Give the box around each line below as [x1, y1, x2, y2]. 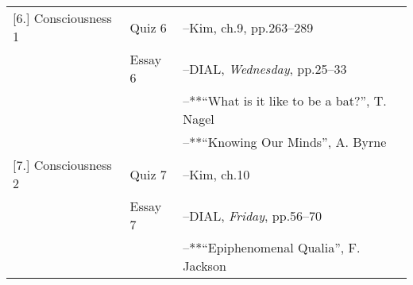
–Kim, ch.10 [183, 164, 250, 183]
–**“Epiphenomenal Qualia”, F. [183, 238, 361, 256]
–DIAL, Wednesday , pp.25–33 [183, 59, 347, 78]
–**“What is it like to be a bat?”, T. [183, 91, 387, 110]
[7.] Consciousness [13, 156, 112, 174]
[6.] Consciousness [13, 9, 112, 27]
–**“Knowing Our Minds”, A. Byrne [183, 133, 387, 151]
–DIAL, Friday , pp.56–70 [183, 206, 322, 225]
